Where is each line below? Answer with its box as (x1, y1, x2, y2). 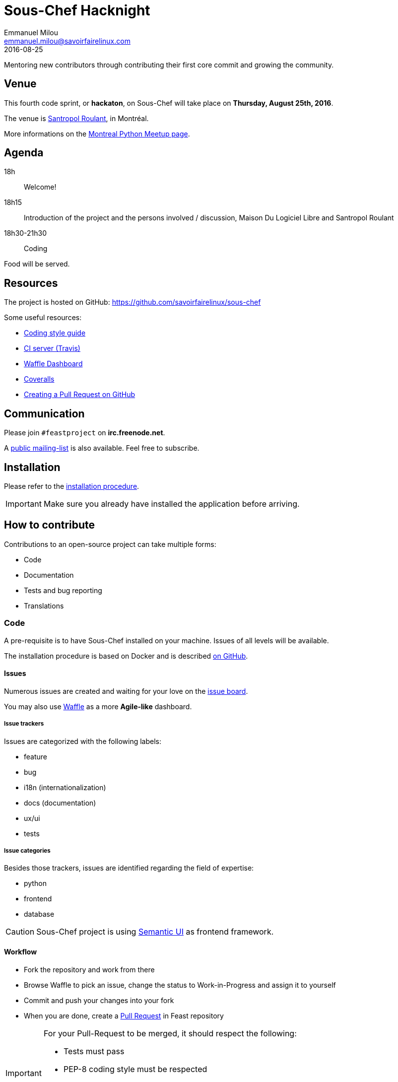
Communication (4, 407, 85, 420)
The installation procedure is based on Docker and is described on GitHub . (4, 651, 248, 660)
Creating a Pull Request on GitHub (24, 390, 135, 399)
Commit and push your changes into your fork (24, 996, 174, 1005)
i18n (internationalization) (24, 783, 106, 792)
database (24, 910, 55, 919)
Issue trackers (4, 720, 44, 728)
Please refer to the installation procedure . (4, 481, 139, 490)
